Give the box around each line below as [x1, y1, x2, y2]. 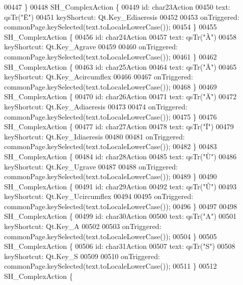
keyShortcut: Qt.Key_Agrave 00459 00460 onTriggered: [4, 41, 178, 52]
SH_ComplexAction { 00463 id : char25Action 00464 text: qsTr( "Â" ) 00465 [4, 61, 237, 72]
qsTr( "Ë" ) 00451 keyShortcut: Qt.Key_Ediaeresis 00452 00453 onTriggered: [4, 11, 239, 22]
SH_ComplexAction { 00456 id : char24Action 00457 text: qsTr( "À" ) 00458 [4, 31, 237, 42]
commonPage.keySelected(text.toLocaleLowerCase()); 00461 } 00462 [4, 51, 217, 62]
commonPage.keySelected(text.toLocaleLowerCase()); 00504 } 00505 [4, 231, 217, 241]
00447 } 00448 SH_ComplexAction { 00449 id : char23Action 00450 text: [4, 2, 230, 12]
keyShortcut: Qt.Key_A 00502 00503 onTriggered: [4, 221, 161, 232]
